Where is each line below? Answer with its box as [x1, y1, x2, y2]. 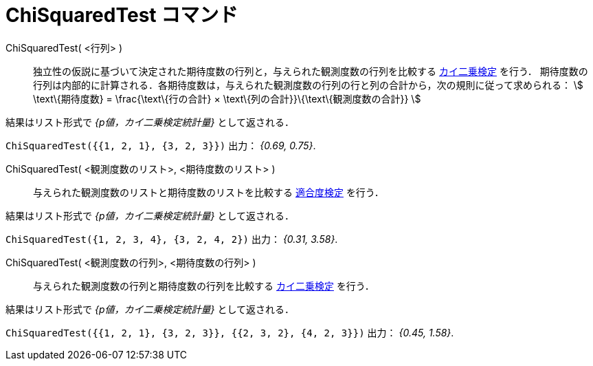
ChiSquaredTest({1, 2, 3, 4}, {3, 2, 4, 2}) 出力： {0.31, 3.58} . [5, 233, 338, 245]
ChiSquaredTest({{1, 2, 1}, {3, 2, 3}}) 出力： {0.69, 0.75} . [5, 139, 316, 151]
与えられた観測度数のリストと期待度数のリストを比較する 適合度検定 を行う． [33, 186, 384, 198]
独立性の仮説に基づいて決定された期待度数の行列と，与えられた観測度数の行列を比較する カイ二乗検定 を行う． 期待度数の [33, 65, 588, 77]
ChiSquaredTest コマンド [5, 3, 238, 27]
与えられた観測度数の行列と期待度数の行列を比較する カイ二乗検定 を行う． [33, 279, 374, 292]
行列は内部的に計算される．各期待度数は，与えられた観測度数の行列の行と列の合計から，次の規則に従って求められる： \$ [33, 78, 583, 91]
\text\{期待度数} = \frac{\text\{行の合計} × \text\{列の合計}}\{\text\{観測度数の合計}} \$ [33, 92, 421, 105]
